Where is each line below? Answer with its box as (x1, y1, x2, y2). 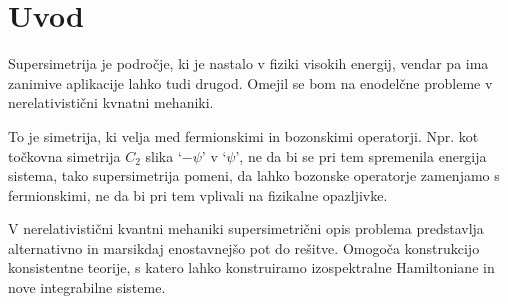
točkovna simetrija (8, 145, 121, 166)
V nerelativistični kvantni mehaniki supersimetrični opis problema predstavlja (8, 218, 484, 239)
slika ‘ (145, 145, 182, 166)
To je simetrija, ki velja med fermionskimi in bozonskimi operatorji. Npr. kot (8, 125, 479, 146)
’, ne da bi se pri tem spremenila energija (235, 145, 487, 166)
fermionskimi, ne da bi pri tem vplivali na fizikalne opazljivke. (8, 184, 388, 205)
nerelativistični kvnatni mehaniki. (8, 92, 214, 113)
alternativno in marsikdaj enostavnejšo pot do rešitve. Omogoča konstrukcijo (8, 237, 480, 258)
